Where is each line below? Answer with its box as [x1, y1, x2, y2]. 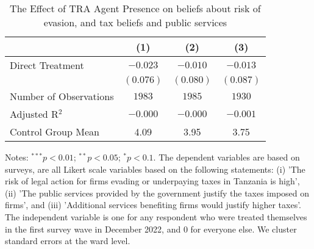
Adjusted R [10, 107, 59, 121]
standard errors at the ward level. [5, 234, 130, 247]
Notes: [5, 151, 29, 163]
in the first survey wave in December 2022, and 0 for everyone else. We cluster [5, 222, 297, 235]
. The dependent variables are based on [153, 151, 300, 163]
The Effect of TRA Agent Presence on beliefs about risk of [10, 1, 261, 15]
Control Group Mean [10, 125, 99, 139]
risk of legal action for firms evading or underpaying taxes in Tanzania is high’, [5, 175, 300, 187]
